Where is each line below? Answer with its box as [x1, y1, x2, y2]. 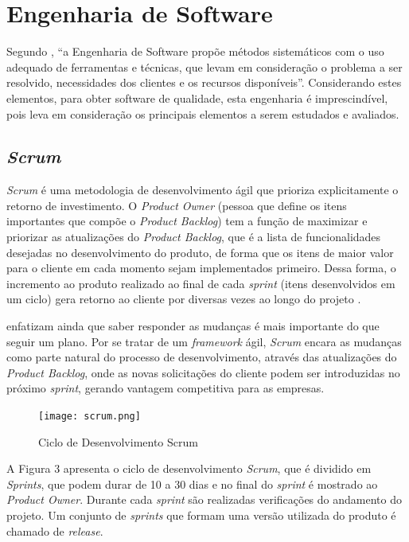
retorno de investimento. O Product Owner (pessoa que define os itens [6, 197, 347, 213]
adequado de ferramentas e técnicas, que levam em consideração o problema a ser [6, 58, 403, 75]
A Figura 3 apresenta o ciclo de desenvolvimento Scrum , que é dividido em [6, 460, 372, 477]
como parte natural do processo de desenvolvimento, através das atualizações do [6, 349, 397, 365]
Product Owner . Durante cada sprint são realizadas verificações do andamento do [6, 491, 402, 508]
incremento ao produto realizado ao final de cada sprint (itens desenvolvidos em [6, 275, 395, 291]
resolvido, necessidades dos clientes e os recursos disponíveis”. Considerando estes [6, 74, 402, 91]
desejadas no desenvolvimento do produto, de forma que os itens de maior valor [6, 244, 394, 260]
